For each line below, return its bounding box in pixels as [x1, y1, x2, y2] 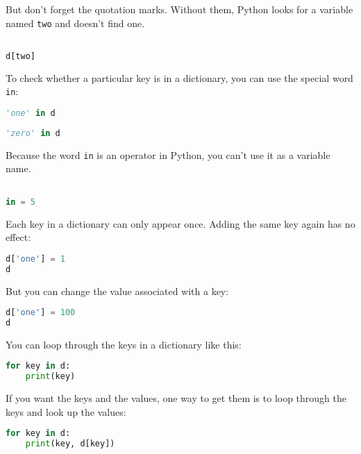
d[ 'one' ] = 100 [6, 308, 76, 318]
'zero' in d [6, 128, 60, 138]
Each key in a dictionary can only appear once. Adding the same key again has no [6, 216, 355, 230]
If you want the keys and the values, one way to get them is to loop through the [6, 391, 347, 405]
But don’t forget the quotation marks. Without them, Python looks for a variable [6, 2, 353, 16]
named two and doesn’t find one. [6, 15, 145, 30]
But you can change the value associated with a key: [6, 283, 229, 298]
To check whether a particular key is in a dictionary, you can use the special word [6, 70, 353, 85]
